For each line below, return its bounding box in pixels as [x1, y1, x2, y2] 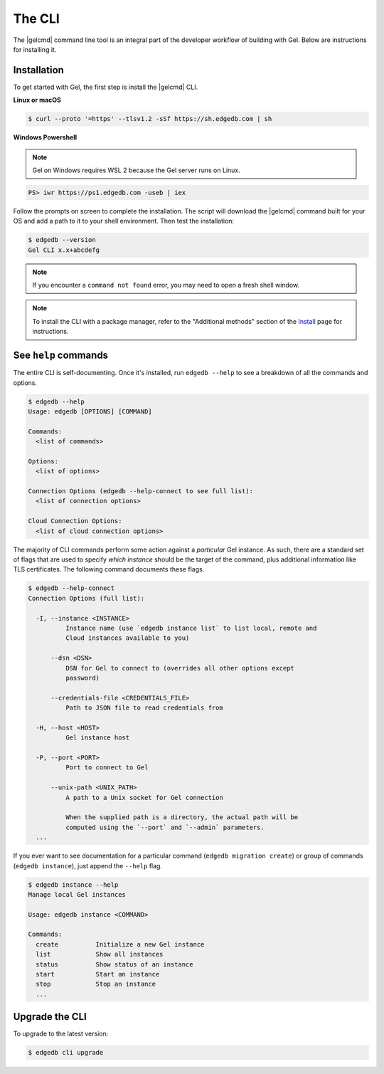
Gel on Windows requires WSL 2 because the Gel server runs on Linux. [32, 166, 241, 174]
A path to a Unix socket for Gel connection [65, 794, 223, 801]
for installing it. [13, 45, 57, 53]
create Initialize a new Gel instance [36, 940, 205, 948]
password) [65, 673, 100, 682]
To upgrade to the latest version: [13, 1029, 109, 1038]
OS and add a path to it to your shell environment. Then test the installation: [13, 217, 235, 226]
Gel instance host [65, 734, 130, 742]
